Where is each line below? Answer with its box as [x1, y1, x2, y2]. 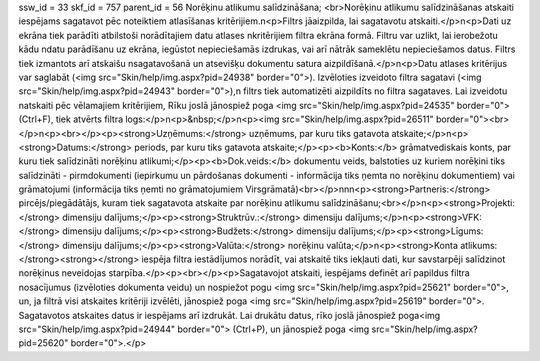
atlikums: [460, 239, 498, 251]
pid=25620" [18, 337, 69, 349]
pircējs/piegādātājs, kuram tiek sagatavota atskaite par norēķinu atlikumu [18, 197, 320, 209]
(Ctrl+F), [18, 113, 54, 125]
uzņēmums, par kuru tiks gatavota [248, 127, 390, 139]
